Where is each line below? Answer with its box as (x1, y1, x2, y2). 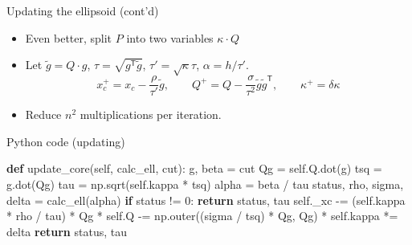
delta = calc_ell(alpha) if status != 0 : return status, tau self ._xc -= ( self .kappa (6, 191, 406, 208)
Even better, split (25, 29, 112, 46)
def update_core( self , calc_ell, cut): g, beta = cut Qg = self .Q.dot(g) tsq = (6, 160, 382, 177)
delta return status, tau (6, 223, 127, 239)
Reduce (25, 106, 62, 123)
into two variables (126, 29, 214, 46)
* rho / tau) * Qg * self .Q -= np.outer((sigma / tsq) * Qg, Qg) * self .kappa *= (6, 207, 398, 224)
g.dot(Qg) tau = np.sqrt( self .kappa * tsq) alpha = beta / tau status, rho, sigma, (6, 176, 404, 193)
